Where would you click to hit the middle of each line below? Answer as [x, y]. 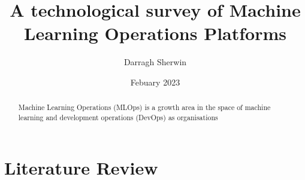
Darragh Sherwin [155, 62]
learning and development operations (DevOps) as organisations [118, 117]
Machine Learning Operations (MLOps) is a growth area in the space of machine [144, 107]
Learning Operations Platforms [155, 33]
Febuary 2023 [155, 82]
